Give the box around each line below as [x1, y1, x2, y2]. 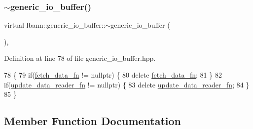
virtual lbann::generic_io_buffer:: [4, 20, 106, 30]
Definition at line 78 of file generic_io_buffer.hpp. [4, 53, 156, 63]
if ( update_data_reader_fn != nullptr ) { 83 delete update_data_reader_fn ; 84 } [4, 79, 250, 89]
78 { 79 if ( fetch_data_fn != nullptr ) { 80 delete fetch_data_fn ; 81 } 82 [4, 70, 222, 80]
